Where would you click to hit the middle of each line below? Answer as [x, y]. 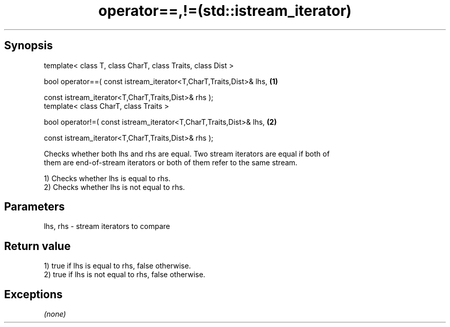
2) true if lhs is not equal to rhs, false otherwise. [125, 275]
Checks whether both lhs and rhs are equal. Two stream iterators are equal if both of [187, 153]
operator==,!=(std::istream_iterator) [225, 11]
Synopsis [29, 46]
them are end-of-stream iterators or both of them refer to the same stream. [171, 162]
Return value [38, 246]
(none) [55, 314]
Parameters [34, 207]
